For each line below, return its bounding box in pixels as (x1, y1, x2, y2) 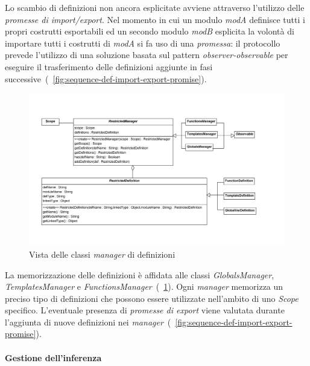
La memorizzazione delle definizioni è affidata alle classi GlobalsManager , (5, 268, 274, 281)
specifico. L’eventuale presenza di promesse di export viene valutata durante (5, 304, 285, 316)
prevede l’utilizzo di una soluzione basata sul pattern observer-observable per (5, 48, 288, 61)
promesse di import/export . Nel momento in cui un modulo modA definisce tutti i (5, 13, 305, 25)
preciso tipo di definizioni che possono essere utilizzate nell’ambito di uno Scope (5, 292, 299, 304)
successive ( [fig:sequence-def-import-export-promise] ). (5, 72, 207, 85)
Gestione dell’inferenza (5, 351, 102, 364)
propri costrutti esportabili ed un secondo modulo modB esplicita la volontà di (5, 25, 294, 38)
